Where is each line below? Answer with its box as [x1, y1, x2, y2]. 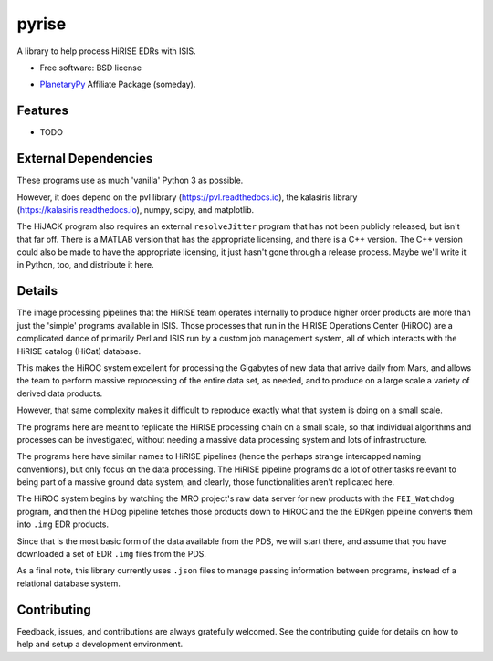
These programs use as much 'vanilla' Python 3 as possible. [16, 174, 244, 186]
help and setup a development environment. [16, 639, 183, 650]
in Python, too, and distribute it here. [16, 259, 154, 270]
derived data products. [16, 388, 103, 399]
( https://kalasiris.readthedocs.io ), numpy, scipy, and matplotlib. [16, 204, 255, 215]
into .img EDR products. [16, 519, 110, 530]
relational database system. [16, 578, 121, 589]
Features [16, 103, 68, 119]
